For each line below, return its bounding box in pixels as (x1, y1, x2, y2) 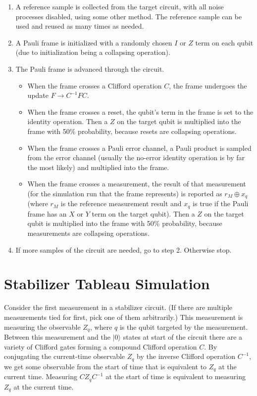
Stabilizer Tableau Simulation (4, 273, 210, 294)
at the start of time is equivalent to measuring (105, 371, 246, 382)
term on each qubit (195, 37, 254, 47)
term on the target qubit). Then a (92, 208, 195, 219)
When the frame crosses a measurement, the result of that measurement (27, 178, 246, 189)
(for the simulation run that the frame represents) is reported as (27, 188, 222, 198)
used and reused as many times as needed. (15, 21, 144, 31)
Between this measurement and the (4, 331, 111, 342)
